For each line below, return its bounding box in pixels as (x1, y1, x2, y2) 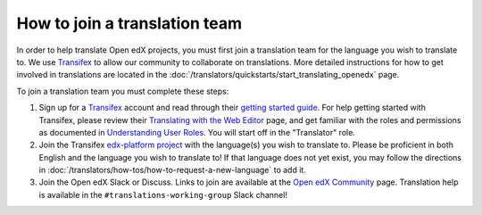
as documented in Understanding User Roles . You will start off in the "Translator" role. (38, 127, 356, 137)
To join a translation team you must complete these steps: (16, 86, 229, 96)
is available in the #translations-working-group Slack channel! (38, 189, 287, 200)
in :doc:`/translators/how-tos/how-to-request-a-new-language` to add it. (38, 165, 307, 176)
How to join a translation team (16, 13, 243, 33)
